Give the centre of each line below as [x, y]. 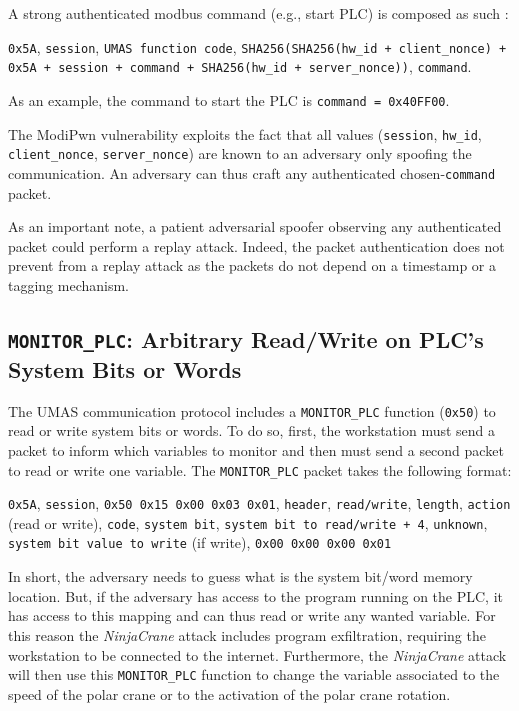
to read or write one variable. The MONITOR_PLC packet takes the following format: [260, 469]
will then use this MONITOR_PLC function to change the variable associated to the [254, 674]
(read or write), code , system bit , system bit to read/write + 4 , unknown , [248, 522]
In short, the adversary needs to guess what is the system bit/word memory [240, 576]
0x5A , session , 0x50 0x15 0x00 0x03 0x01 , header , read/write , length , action [259, 503]
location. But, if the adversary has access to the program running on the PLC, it [255, 595]
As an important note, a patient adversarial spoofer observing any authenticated [255, 226]
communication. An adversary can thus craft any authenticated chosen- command [252, 172]
